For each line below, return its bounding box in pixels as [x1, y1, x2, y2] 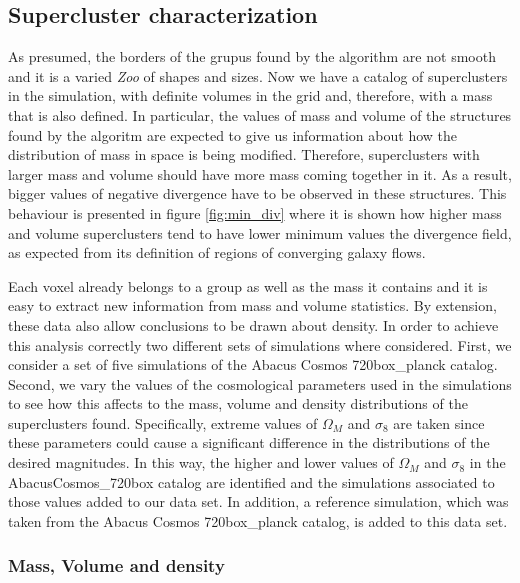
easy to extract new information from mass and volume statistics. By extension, [8, 295, 497, 316]
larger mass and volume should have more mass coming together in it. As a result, [8, 163, 512, 184]
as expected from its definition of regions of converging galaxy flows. [8, 242, 426, 263]
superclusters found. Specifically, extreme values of [8, 412, 318, 433]
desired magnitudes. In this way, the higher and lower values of [8, 452, 394, 473]
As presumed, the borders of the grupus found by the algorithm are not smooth [8, 46, 496, 67]
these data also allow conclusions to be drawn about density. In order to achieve [8, 314, 499, 335]
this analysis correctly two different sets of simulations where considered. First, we [8, 334, 512, 355]
